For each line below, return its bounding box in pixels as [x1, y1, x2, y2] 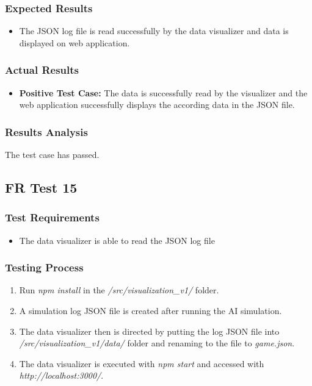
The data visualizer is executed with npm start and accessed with [19, 357, 264, 370]
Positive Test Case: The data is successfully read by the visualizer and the [19, 86, 308, 99]
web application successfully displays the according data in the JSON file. [19, 98, 295, 111]
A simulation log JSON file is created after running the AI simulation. [19, 304, 282, 317]
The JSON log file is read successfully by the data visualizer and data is [19, 24, 289, 37]
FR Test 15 [5, 178, 78, 197]
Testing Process [5, 260, 84, 275]
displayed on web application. [19, 36, 130, 49]
